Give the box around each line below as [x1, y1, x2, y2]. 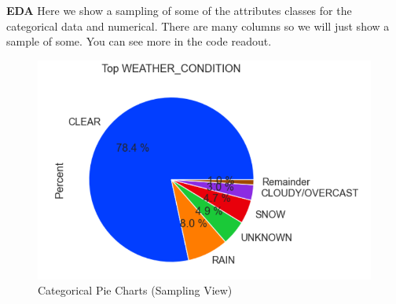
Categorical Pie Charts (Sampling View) [38, 282, 233, 299]
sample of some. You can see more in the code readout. [6, 33, 272, 49]
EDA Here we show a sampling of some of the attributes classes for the [6, 2, 352, 18]
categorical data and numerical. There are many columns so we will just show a [6, 17, 390, 34]
